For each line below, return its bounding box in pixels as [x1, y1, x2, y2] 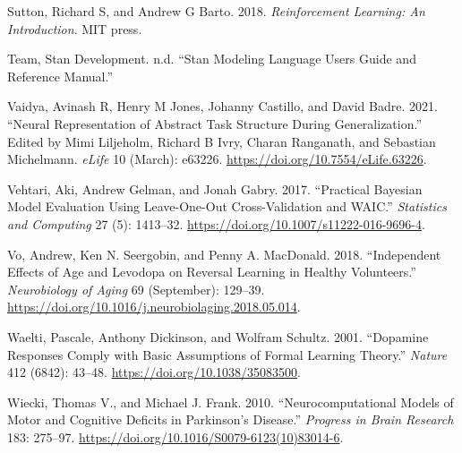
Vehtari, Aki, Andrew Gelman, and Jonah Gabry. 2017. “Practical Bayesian [7, 179, 423, 198]
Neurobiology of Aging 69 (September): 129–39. [7, 279, 265, 298]
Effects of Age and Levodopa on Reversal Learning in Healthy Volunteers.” [7, 262, 416, 281]
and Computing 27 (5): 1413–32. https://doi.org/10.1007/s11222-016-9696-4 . [7, 214, 425, 233]
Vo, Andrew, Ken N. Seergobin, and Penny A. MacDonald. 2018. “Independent [7, 244, 441, 263]
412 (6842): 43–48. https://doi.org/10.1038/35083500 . [7, 363, 302, 381]
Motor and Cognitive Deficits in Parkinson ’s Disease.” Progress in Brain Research [7, 410, 454, 429]
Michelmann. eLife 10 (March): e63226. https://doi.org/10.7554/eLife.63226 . [7, 150, 427, 168]
